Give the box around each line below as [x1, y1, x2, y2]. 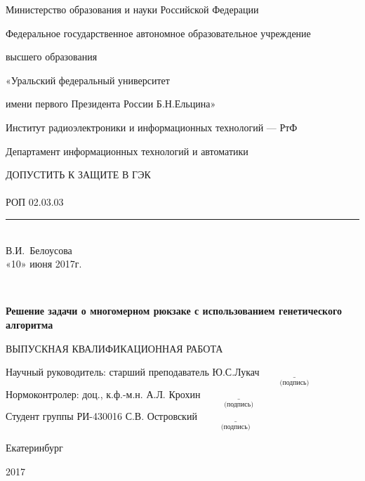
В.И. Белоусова [6, 242, 72, 257]
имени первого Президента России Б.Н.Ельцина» [6, 96, 216, 111]
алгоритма [6, 317, 53, 331]
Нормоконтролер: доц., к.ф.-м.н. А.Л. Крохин [6, 386, 201, 401]
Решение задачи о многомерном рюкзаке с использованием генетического [6, 303, 343, 318]
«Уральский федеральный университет [6, 72, 170, 87]
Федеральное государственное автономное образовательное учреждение [6, 25, 311, 40]
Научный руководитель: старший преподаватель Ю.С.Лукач [6, 364, 260, 379]
